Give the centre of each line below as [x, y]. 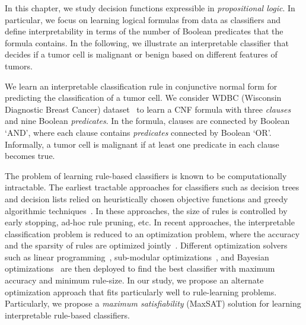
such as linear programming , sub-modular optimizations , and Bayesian [137, 257]
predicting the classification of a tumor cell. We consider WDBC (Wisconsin [143, 98]
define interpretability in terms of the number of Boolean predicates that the [144, 31]
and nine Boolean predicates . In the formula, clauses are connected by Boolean [147, 121]
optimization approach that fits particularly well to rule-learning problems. [141, 291]
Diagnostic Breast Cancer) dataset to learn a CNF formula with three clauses [148, 109]
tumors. [19, 66]
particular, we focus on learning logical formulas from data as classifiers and [143, 19]
